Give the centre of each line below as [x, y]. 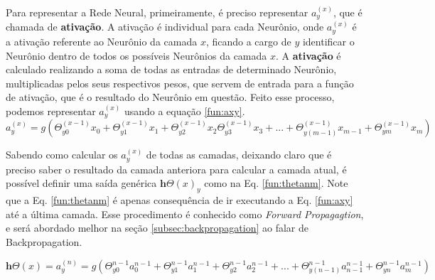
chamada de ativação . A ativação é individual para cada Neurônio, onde [165, 27]
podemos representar [51, 111]
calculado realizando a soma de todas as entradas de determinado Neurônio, [171, 69]
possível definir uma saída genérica [81, 183]
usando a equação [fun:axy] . [184, 111]
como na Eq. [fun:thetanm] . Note [276, 183]
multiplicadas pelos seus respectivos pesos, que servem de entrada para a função [180, 83]
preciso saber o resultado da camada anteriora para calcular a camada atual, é [176, 169]
